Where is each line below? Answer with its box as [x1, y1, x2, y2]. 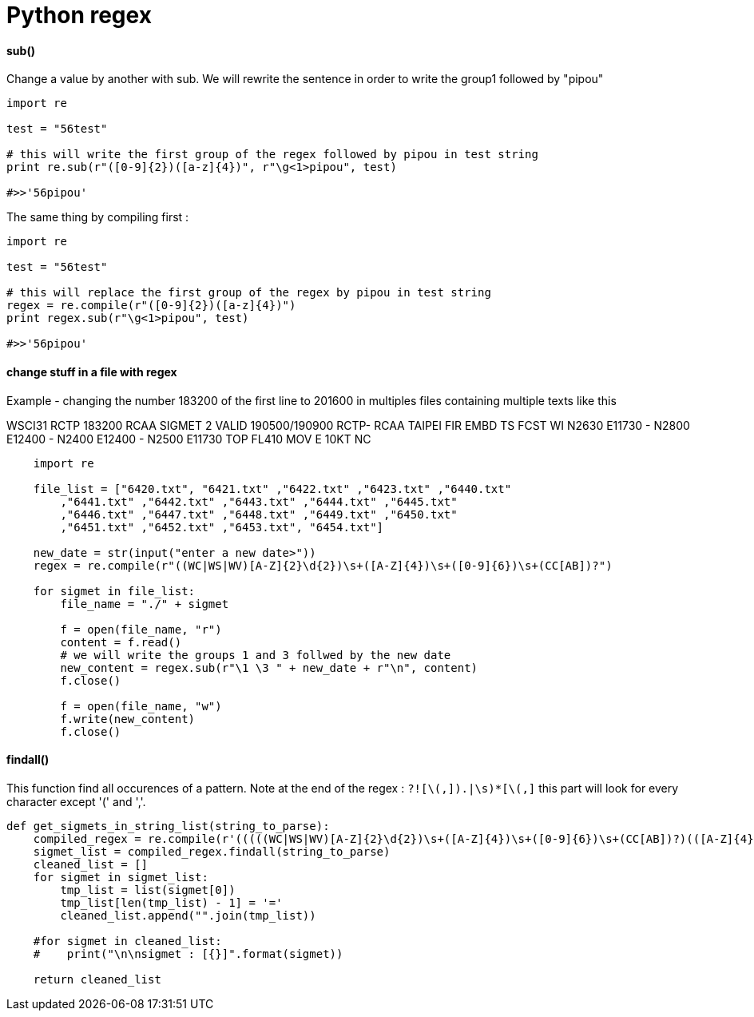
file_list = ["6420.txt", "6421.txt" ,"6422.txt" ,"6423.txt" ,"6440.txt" [33, 482, 512, 495]
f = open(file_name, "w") [60, 699, 222, 713]
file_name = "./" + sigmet [60, 597, 229, 610]
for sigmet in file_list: [33, 584, 196, 598]
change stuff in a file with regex [6, 364, 177, 379]
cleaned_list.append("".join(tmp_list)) [60, 908, 316, 922]
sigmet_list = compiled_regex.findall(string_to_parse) [33, 844, 391, 858]
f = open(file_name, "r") [60, 622, 222, 636]
